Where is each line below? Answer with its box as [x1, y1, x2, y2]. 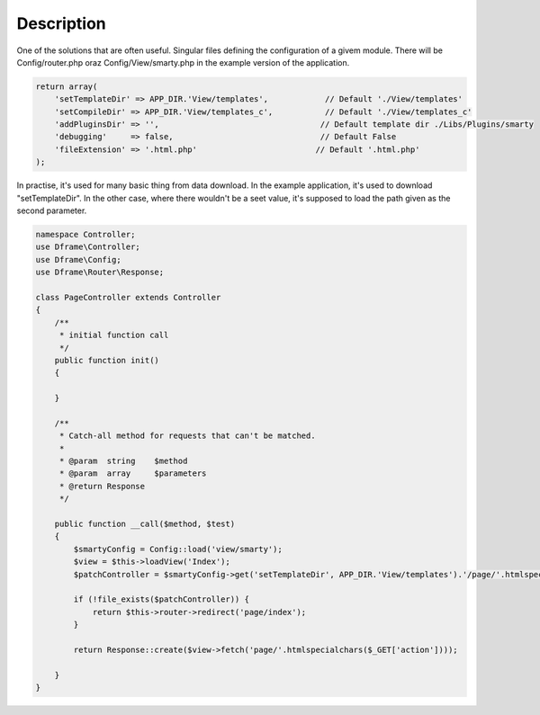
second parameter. [16, 205, 87, 216]
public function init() [54, 355, 159, 365]
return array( [35, 81, 98, 92]
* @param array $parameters [58, 469, 207, 478]
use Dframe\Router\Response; [35, 267, 165, 278]
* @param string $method [58, 456, 188, 467]
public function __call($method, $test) [54, 519, 236, 529]
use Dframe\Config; [35, 255, 121, 264]
